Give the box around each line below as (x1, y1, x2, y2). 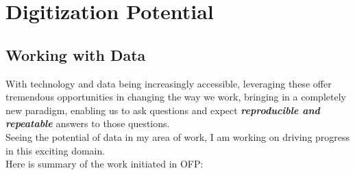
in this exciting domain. (5, 143, 106, 157)
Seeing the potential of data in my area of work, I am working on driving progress (5, 129, 350, 144)
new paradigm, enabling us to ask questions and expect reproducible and (5, 103, 320, 117)
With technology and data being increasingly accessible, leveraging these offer (5, 76, 332, 90)
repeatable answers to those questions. (5, 116, 170, 131)
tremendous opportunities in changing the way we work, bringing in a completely (5, 90, 346, 104)
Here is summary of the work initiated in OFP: (5, 157, 204, 171)
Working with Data (5, 44, 146, 65)
